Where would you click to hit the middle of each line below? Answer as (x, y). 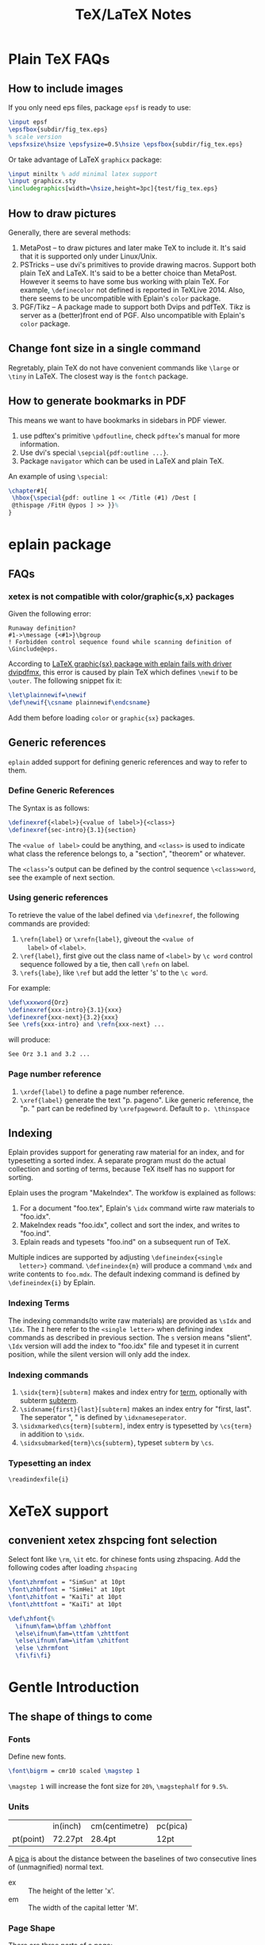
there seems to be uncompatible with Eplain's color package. (120, 298)
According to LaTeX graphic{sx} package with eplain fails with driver (120, 663)
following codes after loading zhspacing (73, 1567)
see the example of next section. (61, 877)
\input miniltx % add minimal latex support (83, 174)
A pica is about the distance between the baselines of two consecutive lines (132, 1859)
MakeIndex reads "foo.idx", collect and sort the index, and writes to (130, 1225)
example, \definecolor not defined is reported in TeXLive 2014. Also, (132, 290)
